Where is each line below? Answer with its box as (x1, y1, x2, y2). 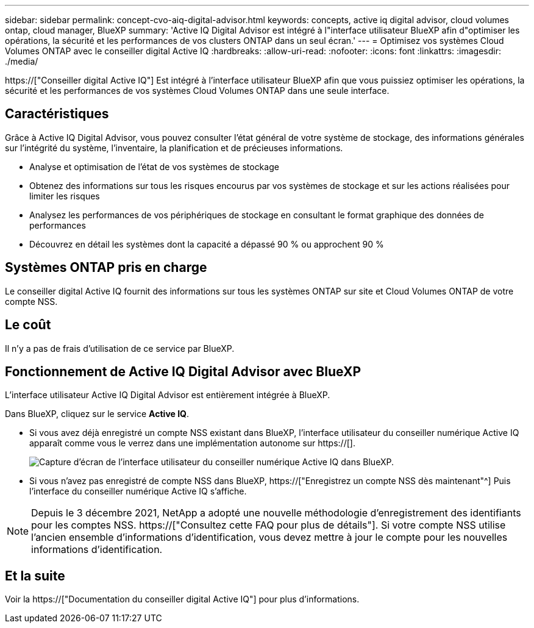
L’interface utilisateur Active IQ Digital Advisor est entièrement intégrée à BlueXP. (5, 390, 330, 401)
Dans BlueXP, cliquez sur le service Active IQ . (5, 409, 190, 419)
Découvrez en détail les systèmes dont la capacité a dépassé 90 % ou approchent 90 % (29, 238, 384, 249)
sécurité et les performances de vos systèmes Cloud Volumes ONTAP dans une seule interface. (5, 85, 390, 96)
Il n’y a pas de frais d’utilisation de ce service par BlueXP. (5, 343, 235, 354)
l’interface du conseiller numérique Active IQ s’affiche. (29, 486, 247, 497)
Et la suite (5, 568, 65, 583)
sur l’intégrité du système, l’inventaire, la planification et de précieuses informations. (5, 142, 343, 153)
